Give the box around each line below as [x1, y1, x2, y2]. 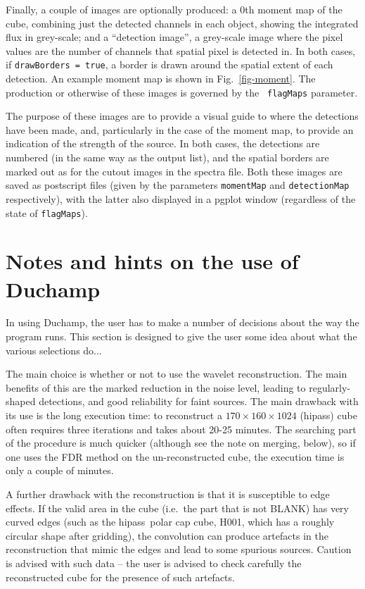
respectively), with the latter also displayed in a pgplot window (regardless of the [6, 191, 356, 206]
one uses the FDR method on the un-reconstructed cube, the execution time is [6, 449, 345, 464]
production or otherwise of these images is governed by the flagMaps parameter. [6, 85, 358, 99]
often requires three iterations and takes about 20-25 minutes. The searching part [6, 421, 357, 436]
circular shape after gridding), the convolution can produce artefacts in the [6, 528, 328, 542]
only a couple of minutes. [6, 463, 114, 478]
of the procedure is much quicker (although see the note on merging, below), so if [6, 435, 356, 450]
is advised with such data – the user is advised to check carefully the [6, 555, 302, 570]
